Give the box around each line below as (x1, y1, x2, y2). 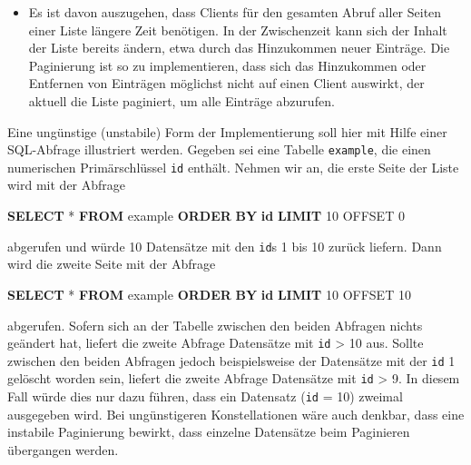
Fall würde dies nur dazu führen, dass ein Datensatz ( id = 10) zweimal (7, 387, 403, 406)
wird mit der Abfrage (7, 175, 126, 194)
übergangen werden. (7, 440, 119, 459)
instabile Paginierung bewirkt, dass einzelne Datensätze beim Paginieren (7, 422, 410, 441)
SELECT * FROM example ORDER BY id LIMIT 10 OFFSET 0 (7, 206, 405, 225)
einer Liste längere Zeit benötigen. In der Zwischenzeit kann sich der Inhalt (28, 20, 447, 39)
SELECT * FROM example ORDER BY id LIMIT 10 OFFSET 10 (7, 284, 411, 303)
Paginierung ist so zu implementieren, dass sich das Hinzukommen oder (28, 55, 427, 74)
